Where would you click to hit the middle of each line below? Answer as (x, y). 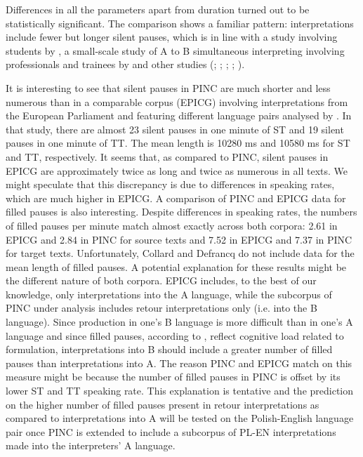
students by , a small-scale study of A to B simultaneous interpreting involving (175, 50)
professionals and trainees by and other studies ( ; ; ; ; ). (125, 64)
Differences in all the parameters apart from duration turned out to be (158, 9)
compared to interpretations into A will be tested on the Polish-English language (180, 418)
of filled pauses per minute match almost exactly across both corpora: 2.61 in (172, 225)
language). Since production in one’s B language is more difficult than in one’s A (179, 322)
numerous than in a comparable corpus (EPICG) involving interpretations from (177, 101)
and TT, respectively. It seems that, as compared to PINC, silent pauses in (167, 156)
